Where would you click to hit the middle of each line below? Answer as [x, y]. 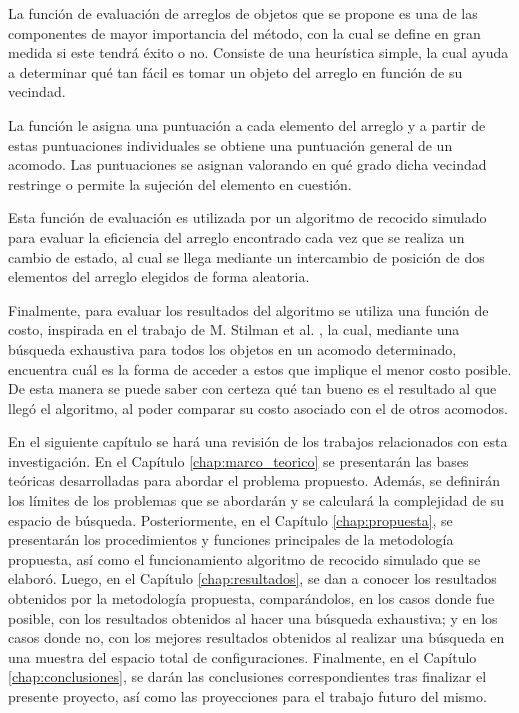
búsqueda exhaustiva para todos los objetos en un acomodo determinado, [232, 348]
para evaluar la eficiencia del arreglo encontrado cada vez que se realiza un [236, 236]
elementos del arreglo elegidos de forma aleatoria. [159, 276]
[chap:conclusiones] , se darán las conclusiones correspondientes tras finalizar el [247, 676]
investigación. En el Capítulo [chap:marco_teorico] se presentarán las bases [238, 460]
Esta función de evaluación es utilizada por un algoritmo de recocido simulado [247, 217]
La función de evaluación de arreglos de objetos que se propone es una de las [243, 13]
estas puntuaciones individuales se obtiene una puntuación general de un [230, 144]
